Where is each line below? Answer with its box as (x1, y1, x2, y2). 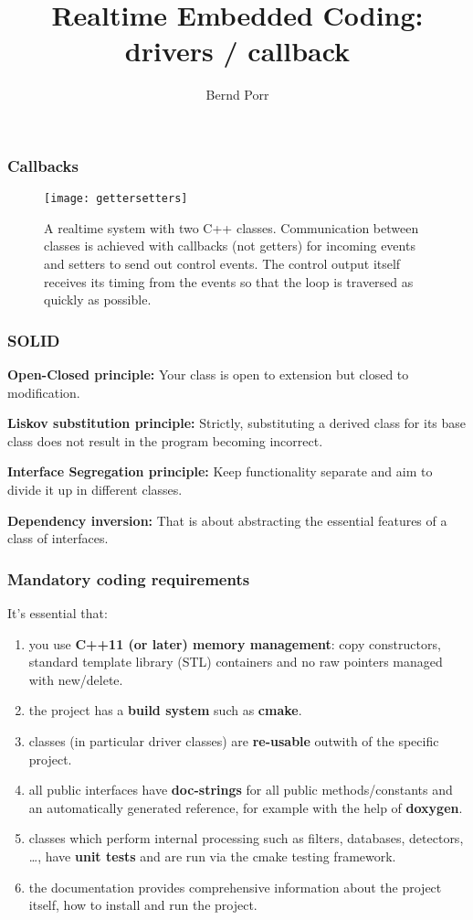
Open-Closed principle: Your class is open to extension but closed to (7, 365, 409, 384)
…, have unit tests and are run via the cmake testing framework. (28, 846, 396, 865)
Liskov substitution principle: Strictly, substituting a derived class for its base (7, 413, 467, 433)
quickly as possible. (44, 290, 152, 309)
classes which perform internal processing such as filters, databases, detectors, (28, 829, 464, 848)
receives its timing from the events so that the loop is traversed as (44, 272, 414, 291)
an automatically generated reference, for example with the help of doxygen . (28, 797, 463, 817)
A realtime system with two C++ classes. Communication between (44, 218, 419, 237)
